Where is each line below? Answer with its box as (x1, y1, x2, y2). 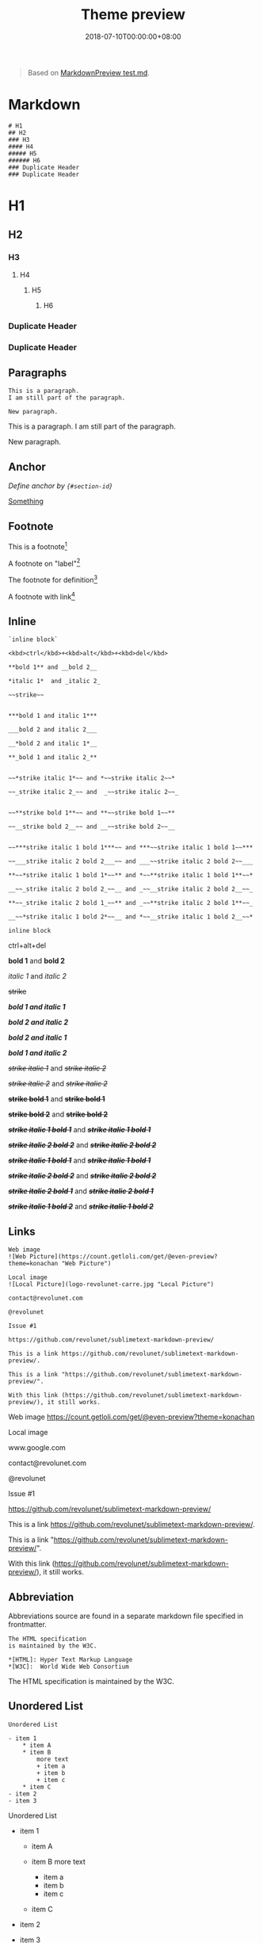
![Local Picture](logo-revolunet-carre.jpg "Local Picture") (8, 1281, 215, 1288)
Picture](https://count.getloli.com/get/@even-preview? (29, 1253, 218, 1261)
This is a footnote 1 (8, 540, 67, 552)
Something (8, 497, 44, 506)
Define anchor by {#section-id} (8, 481, 113, 491)
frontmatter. (8, 1620, 48, 1629)
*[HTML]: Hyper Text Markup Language (8, 1656, 133, 1664)
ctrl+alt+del (8, 941, 46, 950)
